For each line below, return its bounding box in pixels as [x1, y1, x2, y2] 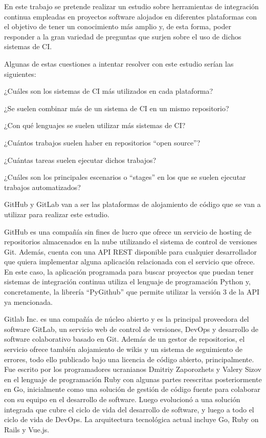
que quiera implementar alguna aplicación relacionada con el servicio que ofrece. [4, 256, 255, 267]
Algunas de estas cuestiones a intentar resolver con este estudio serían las [4, 58, 234, 69]
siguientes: [4, 68, 36, 79]
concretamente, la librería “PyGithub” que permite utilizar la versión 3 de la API [4, 286, 259, 297]
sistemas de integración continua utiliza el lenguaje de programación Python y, [4, 276, 251, 287]
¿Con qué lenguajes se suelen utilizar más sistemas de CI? [4, 120, 186, 131]
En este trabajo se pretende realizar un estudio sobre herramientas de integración [4, 1, 259, 11]
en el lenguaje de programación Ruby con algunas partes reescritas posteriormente [4, 373, 262, 384]
